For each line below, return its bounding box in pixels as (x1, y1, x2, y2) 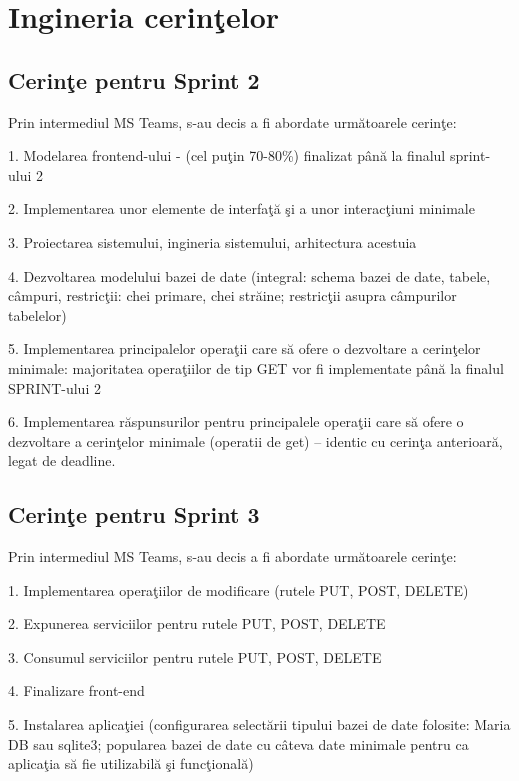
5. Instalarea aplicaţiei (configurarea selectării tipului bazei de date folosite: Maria (8, 714, 511, 735)
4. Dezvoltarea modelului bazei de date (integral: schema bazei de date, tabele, (8, 265, 491, 286)
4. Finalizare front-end (8, 680, 145, 701)
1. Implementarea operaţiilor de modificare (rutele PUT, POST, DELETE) (8, 579, 469, 600)
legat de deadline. (8, 450, 116, 471)
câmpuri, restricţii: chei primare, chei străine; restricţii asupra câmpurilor (8, 285, 457, 306)
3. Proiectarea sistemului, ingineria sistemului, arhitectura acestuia (8, 231, 417, 252)
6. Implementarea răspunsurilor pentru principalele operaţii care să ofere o (8, 411, 464, 432)
